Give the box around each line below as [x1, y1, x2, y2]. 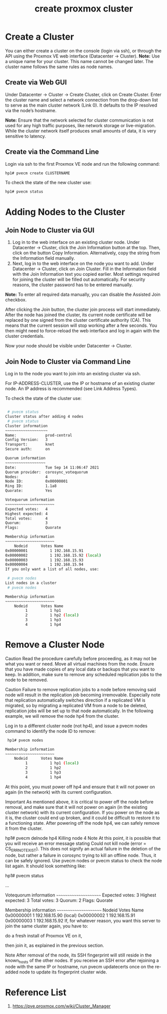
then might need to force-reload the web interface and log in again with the [5, 328, 160, 334]
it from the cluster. [5, 825, 43, 831]
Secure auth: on [5, 446, 50, 452]
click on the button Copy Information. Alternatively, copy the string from [12, 250, 161, 256]
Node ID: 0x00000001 [5, 479, 68, 484]
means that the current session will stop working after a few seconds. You [5, 322, 158, 328]
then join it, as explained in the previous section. [5, 942, 104, 948]
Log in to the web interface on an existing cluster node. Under [12, 239, 140, 245]
